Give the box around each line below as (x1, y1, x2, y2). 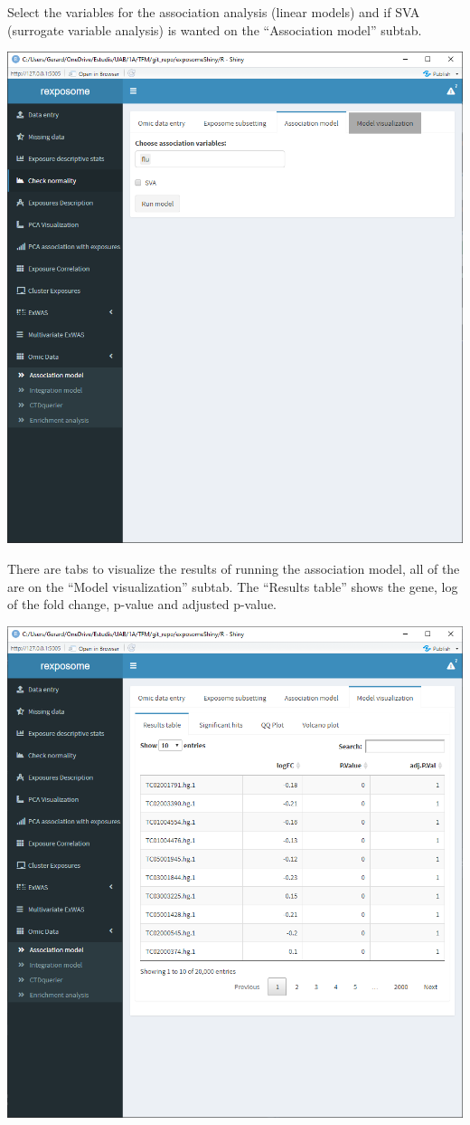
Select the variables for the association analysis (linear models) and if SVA (7, 3, 420, 21)
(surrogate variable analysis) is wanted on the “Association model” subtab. (7, 20, 422, 39)
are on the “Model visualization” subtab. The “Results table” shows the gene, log (7, 577, 458, 596)
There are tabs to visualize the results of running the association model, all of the (7, 559, 460, 578)
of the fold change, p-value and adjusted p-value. (7, 595, 277, 614)
